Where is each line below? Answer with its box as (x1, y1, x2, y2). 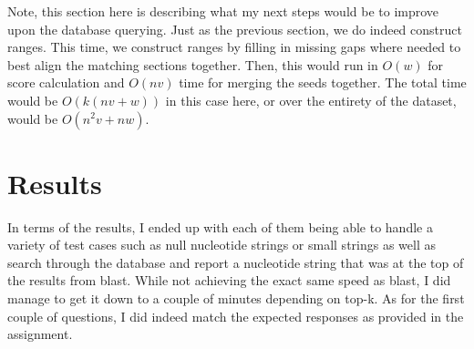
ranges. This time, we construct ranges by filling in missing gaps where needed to (7, 37, 461, 56)
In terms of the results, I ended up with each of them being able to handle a (7, 217, 433, 236)
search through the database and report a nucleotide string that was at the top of (7, 252, 464, 272)
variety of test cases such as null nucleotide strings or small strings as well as (7, 235, 436, 254)
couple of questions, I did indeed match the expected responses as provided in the (7, 306, 464, 325)
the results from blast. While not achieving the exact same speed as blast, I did (7, 271, 451, 290)
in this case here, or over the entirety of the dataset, (165, 90, 457, 109)
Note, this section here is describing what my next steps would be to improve (7, 2, 439, 20)
